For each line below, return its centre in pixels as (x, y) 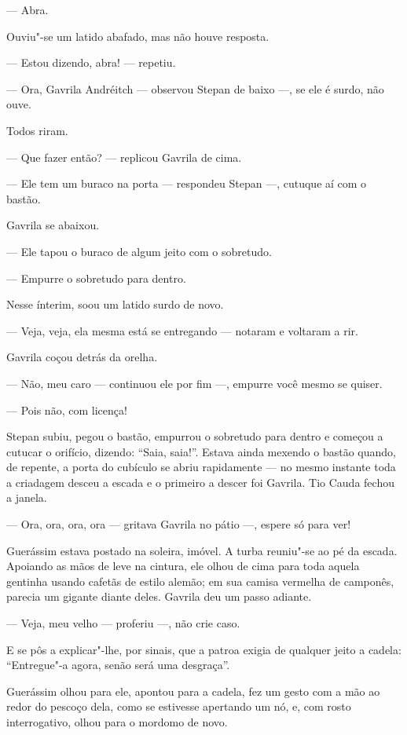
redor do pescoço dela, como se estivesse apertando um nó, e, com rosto (179, 706)
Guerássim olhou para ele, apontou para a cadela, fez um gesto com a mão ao (193, 691)
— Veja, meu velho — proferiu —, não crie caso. (123, 623)
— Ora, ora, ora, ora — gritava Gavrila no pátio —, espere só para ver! (179, 524)
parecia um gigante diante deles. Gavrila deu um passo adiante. (159, 596)
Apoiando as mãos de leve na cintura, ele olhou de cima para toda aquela (183, 566)
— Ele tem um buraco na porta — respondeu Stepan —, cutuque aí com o (187, 183)
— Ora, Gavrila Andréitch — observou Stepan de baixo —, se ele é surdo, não (195, 88)
